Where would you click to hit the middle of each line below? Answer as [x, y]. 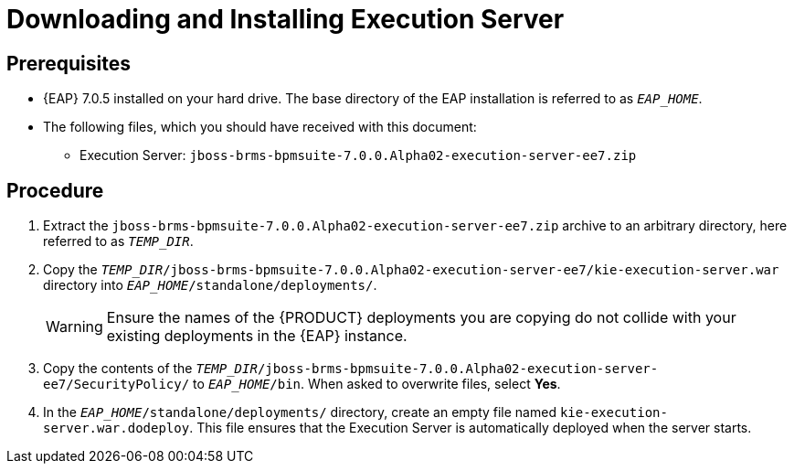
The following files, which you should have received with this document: [260, 127]
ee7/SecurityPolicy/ [116, 385]
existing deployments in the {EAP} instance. [257, 336]
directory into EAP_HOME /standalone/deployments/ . [210, 285]
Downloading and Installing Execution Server [286, 19]
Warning [74, 327]
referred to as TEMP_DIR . [118, 241]
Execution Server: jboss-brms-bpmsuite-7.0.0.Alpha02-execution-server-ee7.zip [358, 155]
